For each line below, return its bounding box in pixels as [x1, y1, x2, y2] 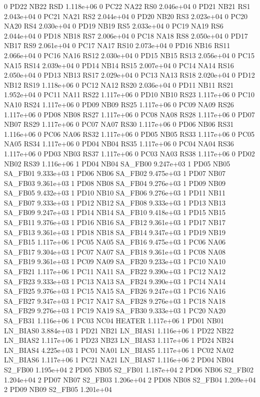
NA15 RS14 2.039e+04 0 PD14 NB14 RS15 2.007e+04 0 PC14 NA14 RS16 [4, 60, 234, 70]
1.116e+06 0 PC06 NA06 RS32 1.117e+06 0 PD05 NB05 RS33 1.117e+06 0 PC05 [4, 128, 255, 139]
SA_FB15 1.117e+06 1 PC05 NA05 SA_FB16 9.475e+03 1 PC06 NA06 [4, 237, 225, 247]
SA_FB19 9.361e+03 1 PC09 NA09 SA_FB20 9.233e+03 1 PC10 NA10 [4, 256, 225, 267]
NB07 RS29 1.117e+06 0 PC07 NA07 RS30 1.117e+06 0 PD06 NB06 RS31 [4, 119, 234, 129]
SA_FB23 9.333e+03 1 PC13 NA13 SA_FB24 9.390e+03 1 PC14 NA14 [4, 276, 225, 286]
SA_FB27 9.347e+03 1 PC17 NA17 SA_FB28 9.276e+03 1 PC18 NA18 [4, 295, 225, 306]
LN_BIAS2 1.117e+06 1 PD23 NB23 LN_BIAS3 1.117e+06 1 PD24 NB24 [4, 335, 234, 345]
